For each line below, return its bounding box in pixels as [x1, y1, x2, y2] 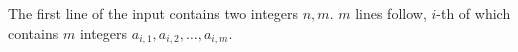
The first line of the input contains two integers [8, 3, 299, 23]
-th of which [436, 3, 511, 23]
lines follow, [355, 3, 427, 23]
